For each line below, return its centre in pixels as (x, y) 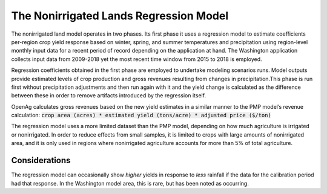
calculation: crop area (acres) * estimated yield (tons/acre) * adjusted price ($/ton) (141, 115)
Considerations (41, 160)
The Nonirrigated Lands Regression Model (120, 16)
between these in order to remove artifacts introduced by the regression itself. (108, 95)
